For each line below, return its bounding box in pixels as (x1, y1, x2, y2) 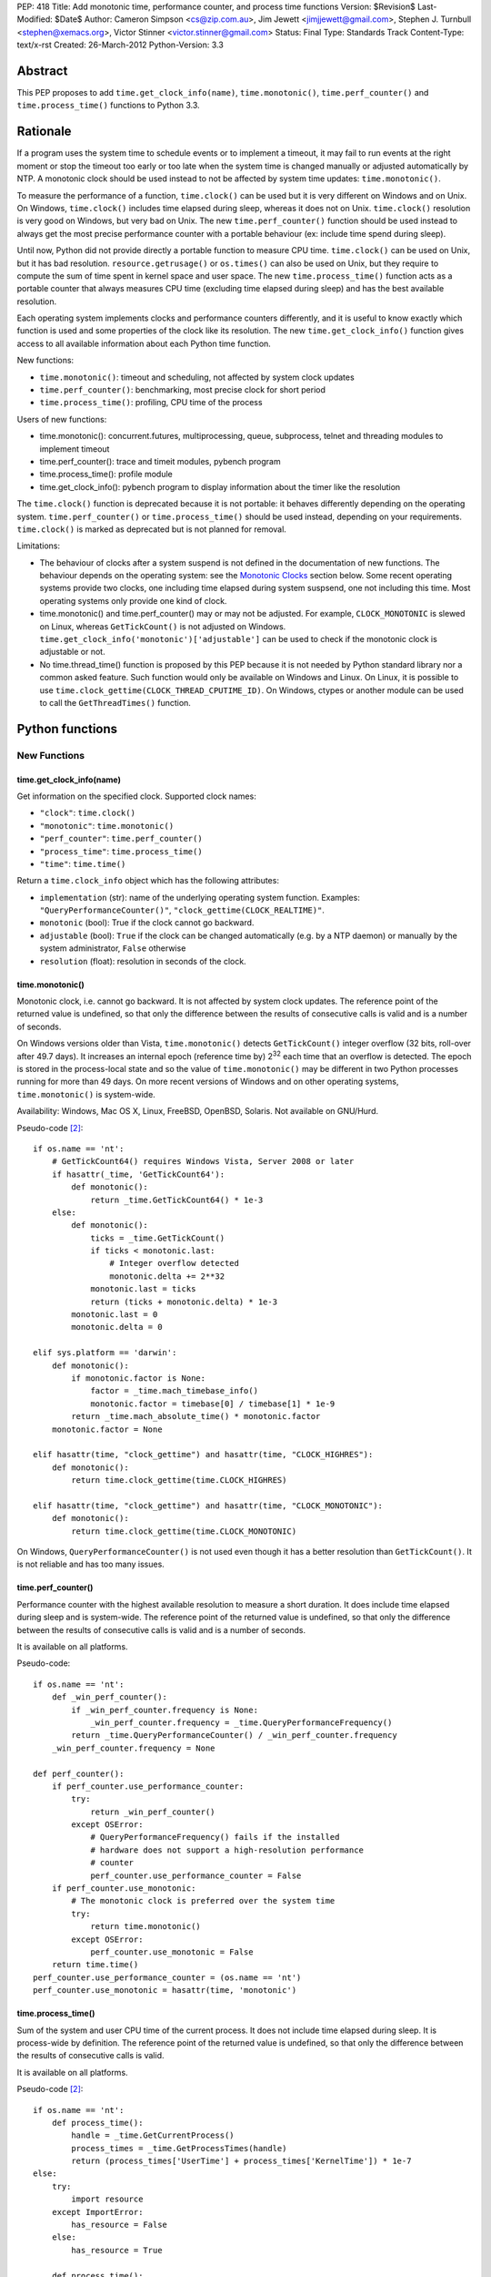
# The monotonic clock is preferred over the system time (71, 1895, 336, 1906)
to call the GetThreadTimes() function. (39, 698, 191, 708)
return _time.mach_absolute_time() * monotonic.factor (71, 1412, 321, 1422)
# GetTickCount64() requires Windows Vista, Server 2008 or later (51, 1157, 355, 1167)
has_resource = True (71, 2245, 163, 2255)
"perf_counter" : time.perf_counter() (39, 833, 204, 844)
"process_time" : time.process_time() (39, 845, 204, 856)
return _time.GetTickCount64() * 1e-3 (90, 1194, 264, 1205)
